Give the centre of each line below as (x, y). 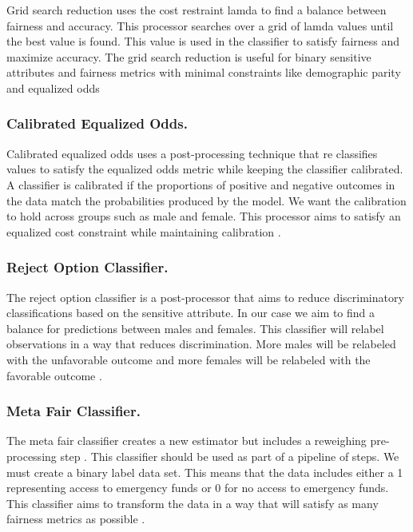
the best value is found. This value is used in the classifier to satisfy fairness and (203, 41)
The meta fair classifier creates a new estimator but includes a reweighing (187, 441)
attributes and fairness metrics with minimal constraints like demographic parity (204, 72)
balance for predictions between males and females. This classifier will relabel (195, 328)
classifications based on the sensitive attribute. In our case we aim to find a (191, 313)
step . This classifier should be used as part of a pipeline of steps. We (230, 456)
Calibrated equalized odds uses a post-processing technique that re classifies (192, 153)
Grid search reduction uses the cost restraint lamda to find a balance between (197, 10)
